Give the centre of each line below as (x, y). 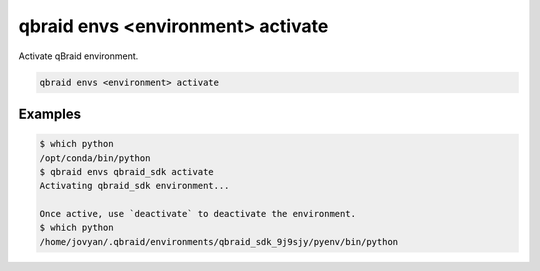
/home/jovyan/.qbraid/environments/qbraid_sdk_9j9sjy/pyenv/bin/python (219, 241)
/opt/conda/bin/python (95, 158)
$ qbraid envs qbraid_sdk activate (126, 171)
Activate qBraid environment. (78, 56)
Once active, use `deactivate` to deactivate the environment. (198, 214)
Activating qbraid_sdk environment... (134, 186)
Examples (50, 113)
